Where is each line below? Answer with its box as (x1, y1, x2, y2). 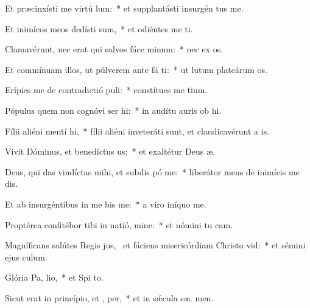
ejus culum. (5, 250, 48, 263)
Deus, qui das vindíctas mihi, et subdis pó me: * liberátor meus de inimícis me (5, 165, 300, 178)
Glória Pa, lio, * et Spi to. (5, 271, 104, 284)
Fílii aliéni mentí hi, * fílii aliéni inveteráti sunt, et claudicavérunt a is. (5, 124, 270, 137)
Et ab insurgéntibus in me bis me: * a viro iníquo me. (5, 197, 206, 210)
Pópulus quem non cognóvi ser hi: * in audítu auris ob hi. (5, 103, 222, 116)
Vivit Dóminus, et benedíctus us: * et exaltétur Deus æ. (5, 145, 215, 158)
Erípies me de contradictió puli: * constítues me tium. (5, 83, 208, 96)
